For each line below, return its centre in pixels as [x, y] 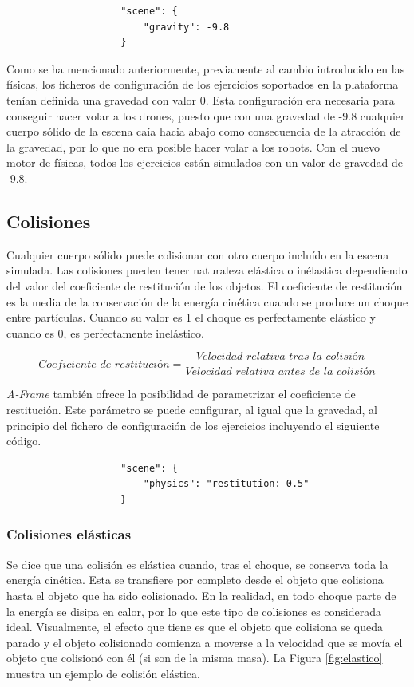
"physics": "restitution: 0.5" [226, 484]
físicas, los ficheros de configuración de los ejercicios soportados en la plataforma [203, 84]
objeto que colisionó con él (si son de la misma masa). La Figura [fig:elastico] [195, 658]
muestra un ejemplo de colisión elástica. [103, 673]
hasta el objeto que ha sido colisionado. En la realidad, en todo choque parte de [201, 595]
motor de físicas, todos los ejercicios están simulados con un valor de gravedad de [205, 162]
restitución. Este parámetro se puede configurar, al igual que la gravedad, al [192, 409]
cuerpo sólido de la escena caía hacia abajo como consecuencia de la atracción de [204, 131]
